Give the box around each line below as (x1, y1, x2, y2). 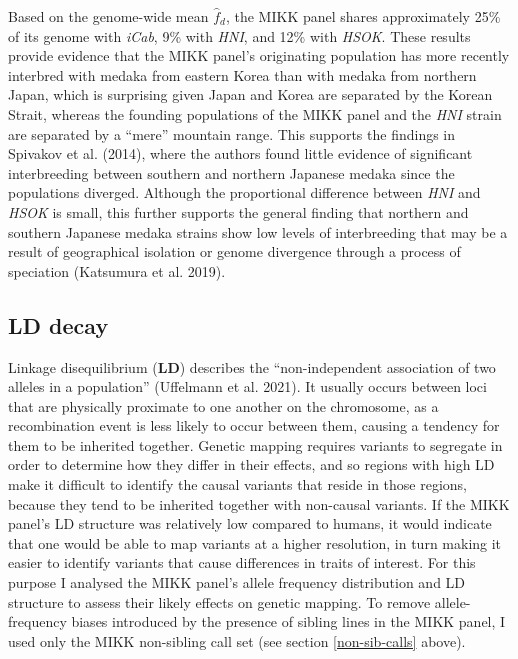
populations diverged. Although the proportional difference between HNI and (8, 182, 481, 203)
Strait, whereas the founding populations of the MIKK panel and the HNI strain (8, 103, 502, 124)
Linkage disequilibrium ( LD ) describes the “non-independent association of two (8, 356, 496, 377)
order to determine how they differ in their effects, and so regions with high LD (8, 454, 495, 475)
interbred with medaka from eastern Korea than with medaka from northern (8, 64, 477, 85)
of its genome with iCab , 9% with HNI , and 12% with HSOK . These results (8, 25, 471, 46)
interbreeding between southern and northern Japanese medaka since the (8, 162, 455, 183)
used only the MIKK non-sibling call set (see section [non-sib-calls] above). (8, 630, 466, 651)
